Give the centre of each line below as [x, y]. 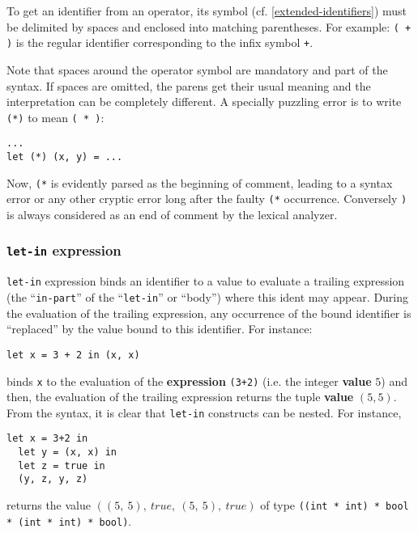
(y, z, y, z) [53, 479]
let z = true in [62, 465]
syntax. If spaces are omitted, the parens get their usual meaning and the [189, 85]
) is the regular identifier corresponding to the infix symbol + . [160, 42]
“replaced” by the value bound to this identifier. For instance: [160, 329]
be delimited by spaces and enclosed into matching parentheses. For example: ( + [209, 26]
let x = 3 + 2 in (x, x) [73, 355]
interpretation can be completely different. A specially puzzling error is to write [204, 102]
